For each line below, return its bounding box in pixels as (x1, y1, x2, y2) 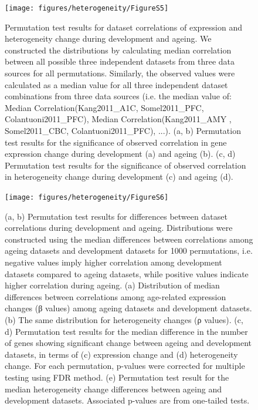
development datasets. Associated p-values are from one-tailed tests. (5, 394, 250, 406)
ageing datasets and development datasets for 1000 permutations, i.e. (5, 244, 253, 257)
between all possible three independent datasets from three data (5, 55, 235, 68)
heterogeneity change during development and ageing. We (5, 32, 212, 45)
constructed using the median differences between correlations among (5, 233, 253, 245)
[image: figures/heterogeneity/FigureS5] (5, 4, 169, 12)
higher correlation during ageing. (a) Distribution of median (5, 279, 220, 291)
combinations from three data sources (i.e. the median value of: (5, 90, 232, 102)
